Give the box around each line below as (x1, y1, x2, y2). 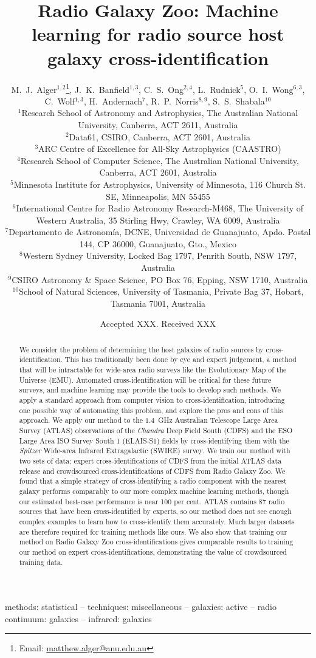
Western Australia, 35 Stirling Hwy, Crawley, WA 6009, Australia (36, 213, 280, 226)
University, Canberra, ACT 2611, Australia (78, 118, 238, 131)
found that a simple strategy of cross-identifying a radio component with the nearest (19, 476, 287, 486)
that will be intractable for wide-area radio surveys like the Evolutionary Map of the (19, 365, 287, 375)
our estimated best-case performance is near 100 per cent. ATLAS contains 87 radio (19, 496, 285, 506)
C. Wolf (44, 94, 75, 107)
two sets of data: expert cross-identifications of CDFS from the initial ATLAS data (19, 456, 282, 466)
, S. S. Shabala (207, 94, 265, 107)
